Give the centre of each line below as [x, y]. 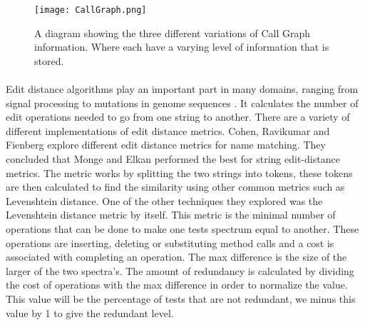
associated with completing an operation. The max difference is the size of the [176, 257]
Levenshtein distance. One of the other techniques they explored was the [164, 200]
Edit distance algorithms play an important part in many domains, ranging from [182, 89]
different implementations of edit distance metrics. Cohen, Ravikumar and [168, 130]
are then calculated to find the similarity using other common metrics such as [175, 187]
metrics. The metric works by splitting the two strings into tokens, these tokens [179, 172]
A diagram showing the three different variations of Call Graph [173, 32]
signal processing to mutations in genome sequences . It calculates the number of [182, 102]
